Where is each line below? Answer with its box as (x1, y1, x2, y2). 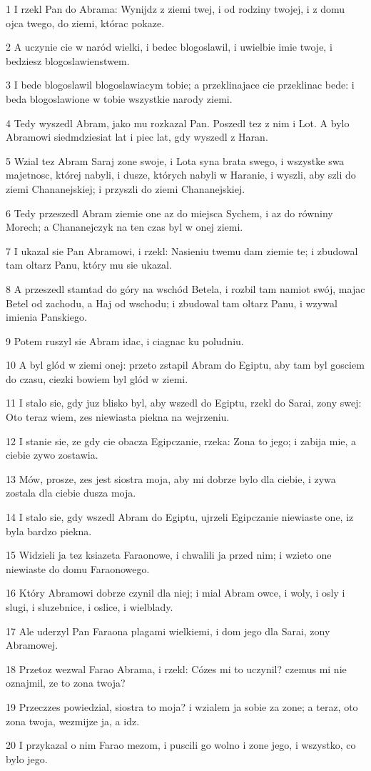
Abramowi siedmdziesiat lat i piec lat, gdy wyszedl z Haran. (6, 129, 268, 144)
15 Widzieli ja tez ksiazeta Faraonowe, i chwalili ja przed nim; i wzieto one (6, 547, 332, 562)
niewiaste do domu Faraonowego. (6, 561, 150, 576)
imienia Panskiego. (6, 309, 87, 324)
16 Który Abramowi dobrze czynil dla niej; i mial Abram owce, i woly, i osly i (6, 585, 345, 600)
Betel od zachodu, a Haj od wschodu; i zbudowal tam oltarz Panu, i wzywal (6, 295, 337, 310)
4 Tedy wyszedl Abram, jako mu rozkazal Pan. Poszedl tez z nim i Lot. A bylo (6, 115, 350, 130)
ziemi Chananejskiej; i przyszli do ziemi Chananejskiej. (6, 181, 245, 196)
